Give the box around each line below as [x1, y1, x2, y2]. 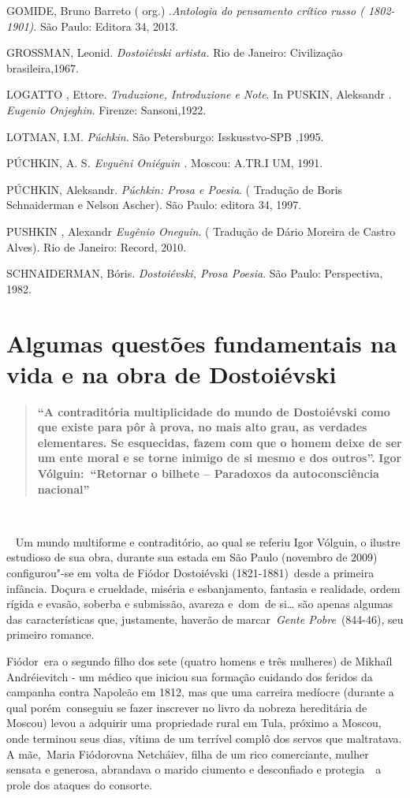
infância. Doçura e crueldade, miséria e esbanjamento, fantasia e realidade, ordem [6, 580, 401, 596]
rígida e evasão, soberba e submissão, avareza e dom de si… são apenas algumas [6, 595, 393, 612]
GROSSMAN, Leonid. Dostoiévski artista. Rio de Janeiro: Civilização [6, 44, 343, 61]
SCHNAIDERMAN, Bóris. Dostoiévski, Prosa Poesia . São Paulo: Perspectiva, [6, 265, 383, 282]
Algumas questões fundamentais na [6, 326, 397, 359]
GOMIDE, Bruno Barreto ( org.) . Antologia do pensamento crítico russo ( [6, 2, 364, 18]
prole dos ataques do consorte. [6, 776, 153, 792]
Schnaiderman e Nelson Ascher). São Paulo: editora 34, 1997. [6, 196, 302, 213]
